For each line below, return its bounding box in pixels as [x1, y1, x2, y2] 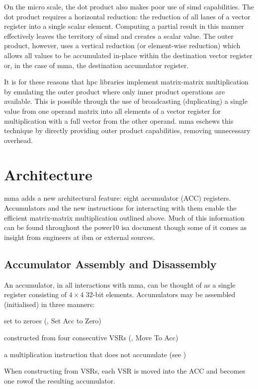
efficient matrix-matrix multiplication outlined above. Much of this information [4, 212, 245, 223]
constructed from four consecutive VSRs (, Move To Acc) [4, 332, 178, 342]
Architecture [4, 164, 92, 184]
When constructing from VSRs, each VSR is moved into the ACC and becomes [4, 366, 246, 376]
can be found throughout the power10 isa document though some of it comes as [4, 222, 247, 233]
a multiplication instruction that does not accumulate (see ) [4, 349, 186, 359]
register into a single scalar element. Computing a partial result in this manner [4, 21, 244, 31]
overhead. [4, 135, 33, 145]
